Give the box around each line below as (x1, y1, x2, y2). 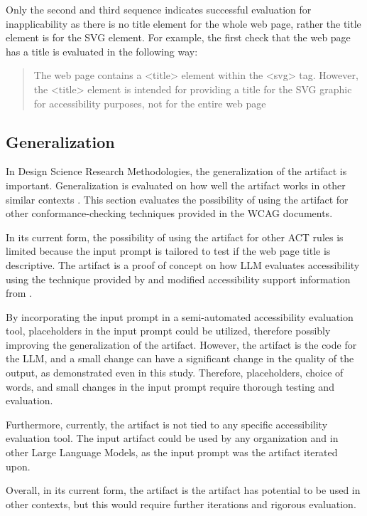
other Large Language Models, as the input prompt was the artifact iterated (6, 445, 338, 460)
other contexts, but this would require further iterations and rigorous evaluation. (6, 496, 356, 511)
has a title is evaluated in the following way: (6, 43, 198, 58)
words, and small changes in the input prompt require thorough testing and (6, 379, 334, 394)
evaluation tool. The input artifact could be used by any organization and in (6, 431, 339, 446)
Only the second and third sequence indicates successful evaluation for (6, 2, 312, 16)
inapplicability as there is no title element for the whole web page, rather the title (6, 16, 361, 31)
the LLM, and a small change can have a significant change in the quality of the (6, 351, 354, 366)
